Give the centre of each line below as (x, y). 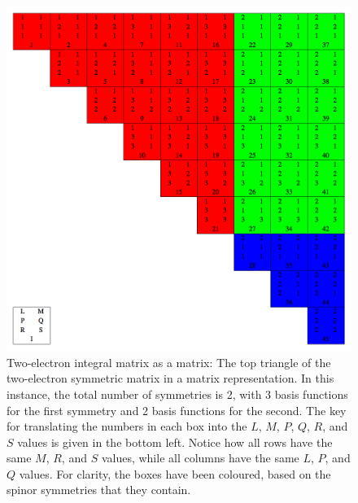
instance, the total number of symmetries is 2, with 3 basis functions (177, 394)
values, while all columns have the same (200, 458)
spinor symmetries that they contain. (99, 490)
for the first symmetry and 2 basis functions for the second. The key (177, 410)
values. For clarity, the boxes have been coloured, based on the (175, 473)
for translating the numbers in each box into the (127, 426)
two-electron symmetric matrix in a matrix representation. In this (170, 378)
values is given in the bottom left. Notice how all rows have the (175, 442)
